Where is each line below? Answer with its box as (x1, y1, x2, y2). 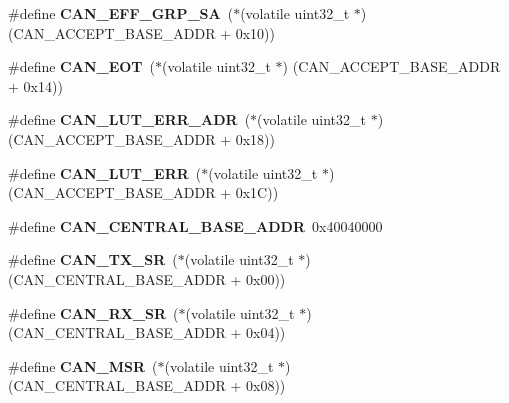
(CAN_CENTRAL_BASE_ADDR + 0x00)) (8, 268, 286, 289)
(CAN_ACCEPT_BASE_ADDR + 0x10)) (8, 22, 275, 43)
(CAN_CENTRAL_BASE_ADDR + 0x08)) (8, 375, 286, 396)
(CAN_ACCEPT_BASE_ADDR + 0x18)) (8, 128, 275, 149)
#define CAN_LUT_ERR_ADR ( (8, 109, 251, 130)
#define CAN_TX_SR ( (8, 249, 178, 270)
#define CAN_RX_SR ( (8, 302, 179, 323)
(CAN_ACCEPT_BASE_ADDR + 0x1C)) (8, 182, 279, 203)
